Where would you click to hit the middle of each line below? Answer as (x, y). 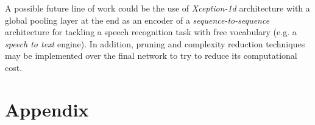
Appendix (47, 109)
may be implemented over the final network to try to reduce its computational (151, 56)
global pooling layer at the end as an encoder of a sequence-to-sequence (137, 20)
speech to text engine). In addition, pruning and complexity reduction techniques (155, 43)
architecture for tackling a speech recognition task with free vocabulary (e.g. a (151, 32)
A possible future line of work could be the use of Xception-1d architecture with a (157, 8)
